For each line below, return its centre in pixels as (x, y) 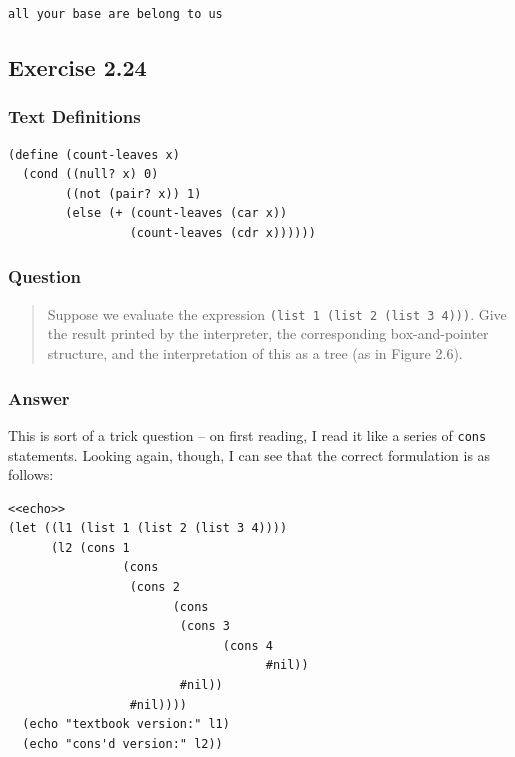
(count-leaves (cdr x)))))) (222, 232)
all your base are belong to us (115, 14)
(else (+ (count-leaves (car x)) (176, 213)
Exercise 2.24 (77, 66)
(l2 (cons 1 (90, 547)
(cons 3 (204, 626)
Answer (39, 397)
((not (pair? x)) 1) (133, 193)
